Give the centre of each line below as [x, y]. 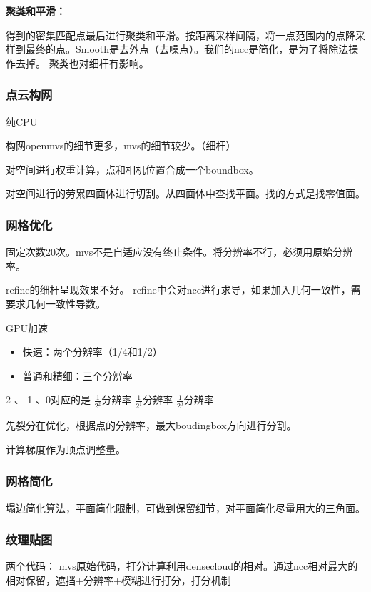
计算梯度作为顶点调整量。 [66, 449]
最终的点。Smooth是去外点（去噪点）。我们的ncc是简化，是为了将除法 [187, 49]
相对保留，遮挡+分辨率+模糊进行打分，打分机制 [118, 580]
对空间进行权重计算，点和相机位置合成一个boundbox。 [132, 169]
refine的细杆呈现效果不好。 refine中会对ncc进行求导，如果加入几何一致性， [178, 290]
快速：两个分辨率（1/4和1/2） [92, 352]
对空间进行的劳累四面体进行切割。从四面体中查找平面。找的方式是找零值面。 [185, 193]
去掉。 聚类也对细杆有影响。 [82, 62]
